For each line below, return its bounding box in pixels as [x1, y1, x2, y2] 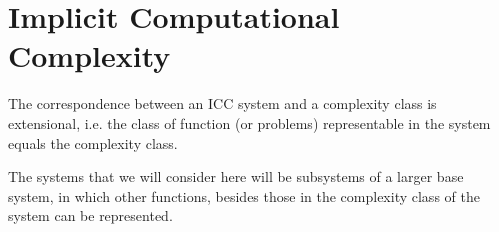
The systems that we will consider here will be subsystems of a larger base [8, 166, 464, 187]
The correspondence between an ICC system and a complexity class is [8, 93, 437, 114]
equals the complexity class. [8, 132, 178, 153]
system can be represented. [8, 205, 173, 226]
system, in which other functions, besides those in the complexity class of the [8, 185, 480, 206]
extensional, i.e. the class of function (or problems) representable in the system [8, 112, 491, 133]
